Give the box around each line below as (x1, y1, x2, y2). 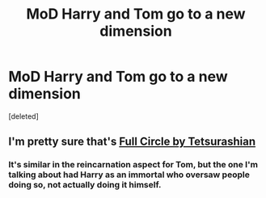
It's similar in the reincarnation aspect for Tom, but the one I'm (8, 159, 259, 171)
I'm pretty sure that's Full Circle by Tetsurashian (8, 135, 256, 149)
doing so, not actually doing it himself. (8, 179, 162, 191)
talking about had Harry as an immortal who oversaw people (8, 169, 251, 180)
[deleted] (8, 111, 39, 121)
